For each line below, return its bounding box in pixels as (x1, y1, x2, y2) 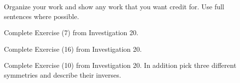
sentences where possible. (4, 11, 79, 21)
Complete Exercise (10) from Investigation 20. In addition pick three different (4, 60, 237, 70)
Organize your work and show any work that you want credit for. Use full (4, 1, 224, 11)
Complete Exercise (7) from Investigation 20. (4, 27, 138, 38)
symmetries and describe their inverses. (4, 69, 121, 80)
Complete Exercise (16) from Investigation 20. (4, 43, 142, 54)
